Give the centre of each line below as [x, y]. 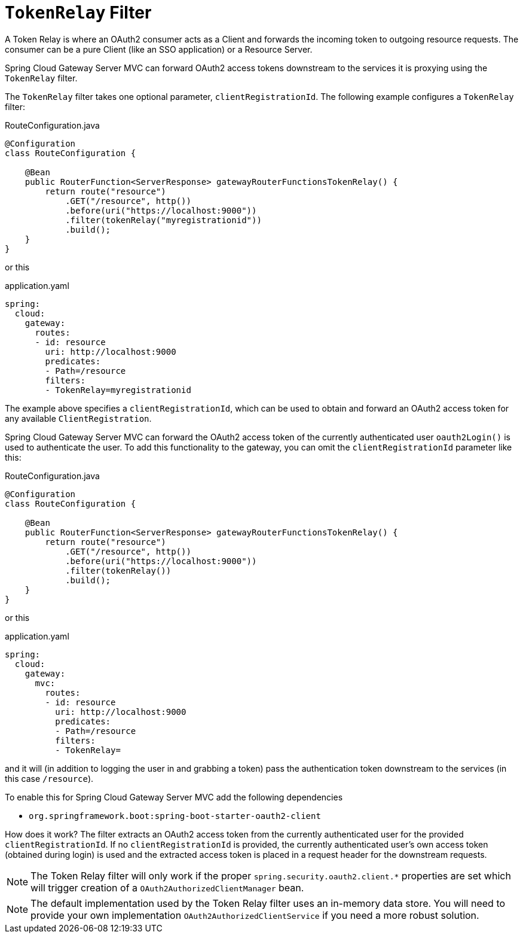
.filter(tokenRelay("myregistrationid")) [163, 220]
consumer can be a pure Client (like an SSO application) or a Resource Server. [159, 49]
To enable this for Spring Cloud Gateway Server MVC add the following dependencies [174, 797]
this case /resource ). [49, 778]
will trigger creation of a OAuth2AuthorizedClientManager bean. [167, 887]
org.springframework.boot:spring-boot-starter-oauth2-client [175, 816]
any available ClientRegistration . [78, 418]
